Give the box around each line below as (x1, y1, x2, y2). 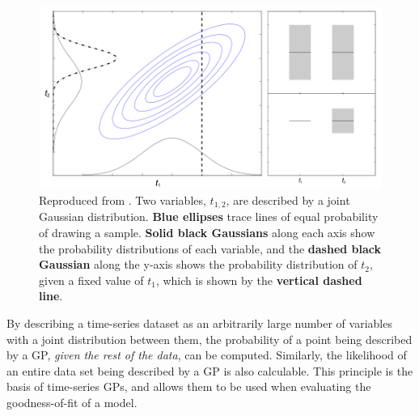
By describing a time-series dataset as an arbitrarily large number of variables (6, 315, 392, 331)
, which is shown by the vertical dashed (155, 271, 362, 288)
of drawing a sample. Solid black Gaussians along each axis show (39, 224, 375, 241)
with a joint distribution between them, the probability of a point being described (6, 330, 413, 347)
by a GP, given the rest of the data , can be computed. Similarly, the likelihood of (6, 346, 407, 363)
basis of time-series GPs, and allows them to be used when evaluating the (6, 378, 371, 395)
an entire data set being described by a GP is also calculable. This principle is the (6, 362, 413, 379)
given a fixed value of (39, 271, 144, 288)
